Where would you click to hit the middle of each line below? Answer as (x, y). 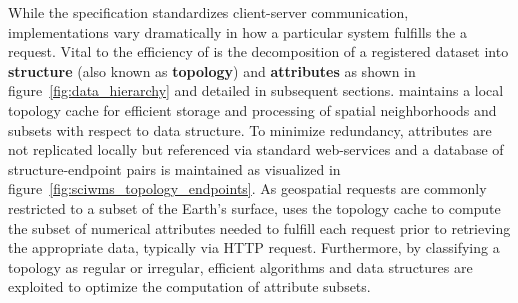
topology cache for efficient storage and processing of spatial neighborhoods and (252, 109)
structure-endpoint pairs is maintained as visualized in (174, 168)
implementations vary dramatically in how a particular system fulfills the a (237, 31)
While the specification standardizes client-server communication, (208, 12)
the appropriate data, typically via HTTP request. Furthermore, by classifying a (254, 247)
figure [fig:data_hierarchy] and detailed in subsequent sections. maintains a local (256, 90)
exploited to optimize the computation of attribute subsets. (189, 286)
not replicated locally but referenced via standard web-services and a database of (256, 149)
